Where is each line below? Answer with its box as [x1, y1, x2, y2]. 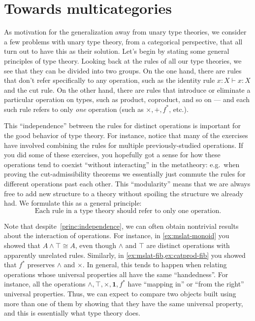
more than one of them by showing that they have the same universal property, [4, 298, 243, 308]
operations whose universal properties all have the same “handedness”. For [4, 269, 228, 279]
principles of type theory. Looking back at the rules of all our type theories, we [4, 55, 242, 66]
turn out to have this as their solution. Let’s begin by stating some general [4, 46, 229, 56]
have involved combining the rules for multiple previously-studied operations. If [4, 140, 243, 150]
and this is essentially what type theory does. [4, 308, 140, 318]
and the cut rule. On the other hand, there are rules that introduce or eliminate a [4, 84, 251, 95]
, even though [75, 240, 116, 250]
